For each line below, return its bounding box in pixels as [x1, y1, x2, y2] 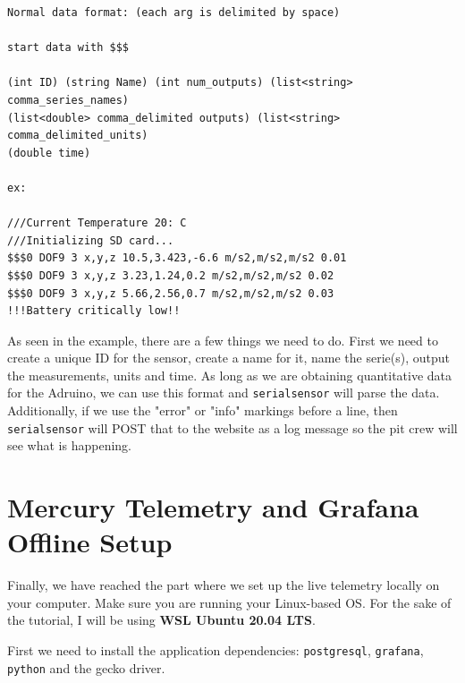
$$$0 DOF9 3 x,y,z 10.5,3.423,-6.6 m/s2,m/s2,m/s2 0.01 [7, 252, 347, 265]
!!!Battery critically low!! [7, 304, 181, 318]
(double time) [7, 146, 91, 159]
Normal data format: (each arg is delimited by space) [7, 6, 341, 19]
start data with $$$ [7, 41, 130, 55]
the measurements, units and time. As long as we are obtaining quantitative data [7, 365, 452, 384]
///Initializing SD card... [7, 234, 174, 247]
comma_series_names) [7, 93, 130, 107]
